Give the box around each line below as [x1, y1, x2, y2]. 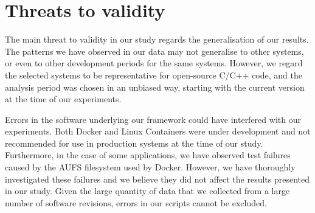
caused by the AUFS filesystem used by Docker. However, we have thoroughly [5, 161, 296, 173]
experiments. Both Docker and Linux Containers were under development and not [5, 125, 311, 138]
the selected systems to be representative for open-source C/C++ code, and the [5, 68, 302, 81]
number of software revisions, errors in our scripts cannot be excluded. [5, 196, 267, 209]
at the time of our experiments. [5, 93, 122, 105]
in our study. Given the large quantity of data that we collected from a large [5, 184, 290, 197]
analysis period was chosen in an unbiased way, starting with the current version [5, 80, 305, 93]
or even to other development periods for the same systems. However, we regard [5, 57, 303, 69]
